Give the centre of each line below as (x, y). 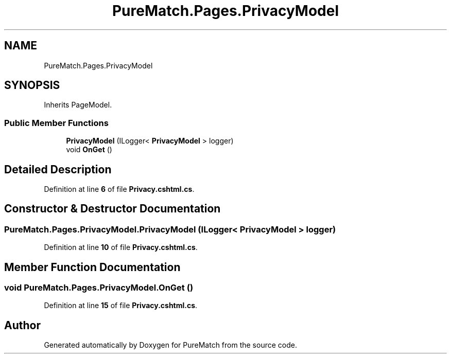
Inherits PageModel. (78, 105)
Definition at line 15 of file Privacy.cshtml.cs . (121, 306)
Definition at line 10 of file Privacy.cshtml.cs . (121, 247)
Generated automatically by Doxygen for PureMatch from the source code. (170, 345)
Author (22, 325)
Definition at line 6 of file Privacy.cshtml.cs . (119, 189)
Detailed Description (58, 169)
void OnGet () (89, 150)
